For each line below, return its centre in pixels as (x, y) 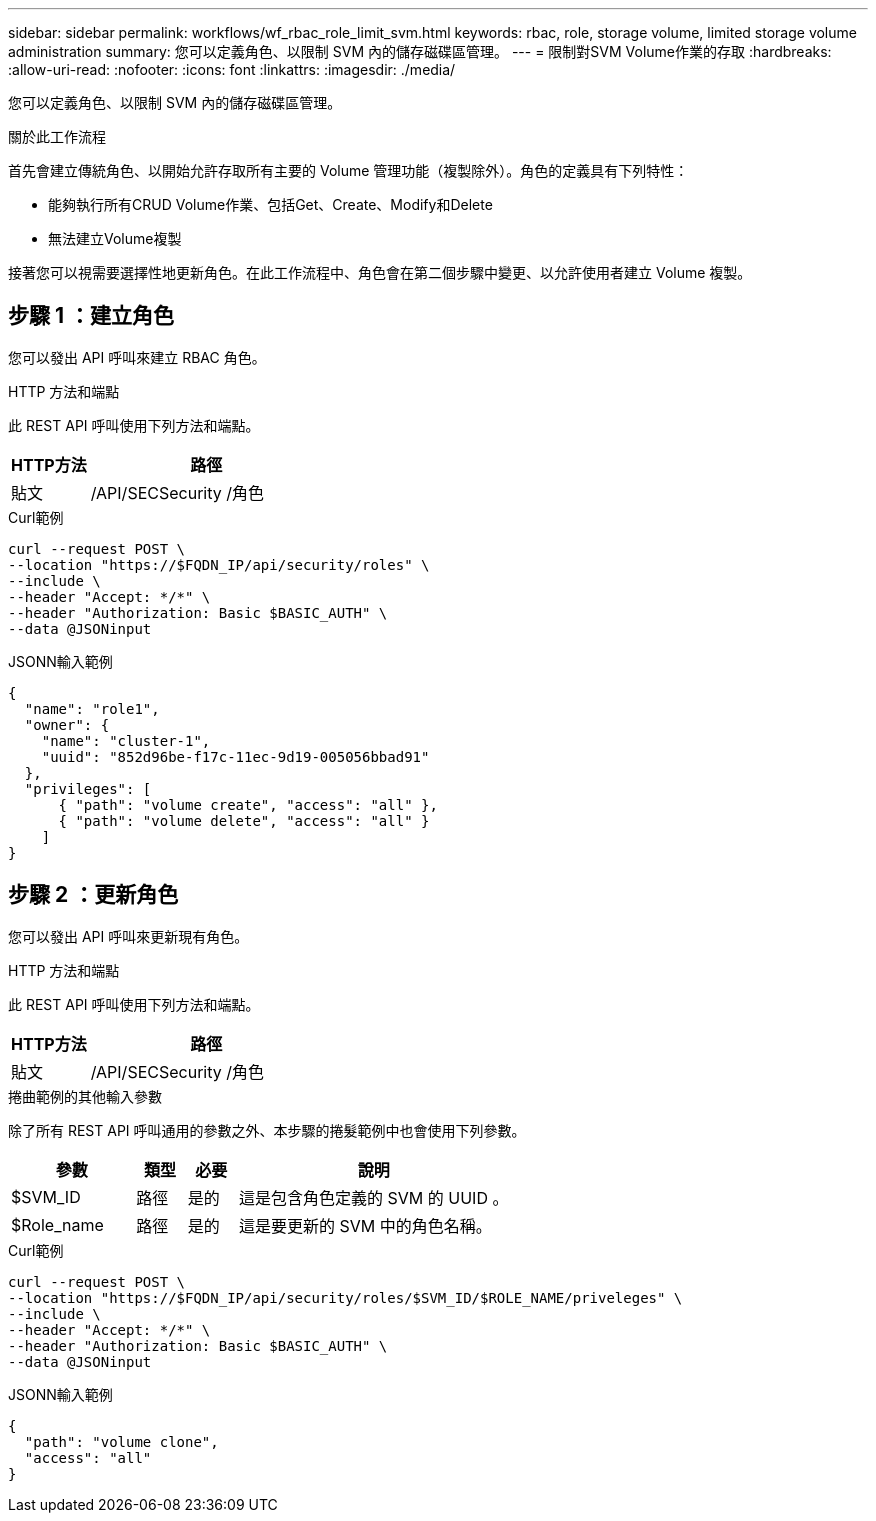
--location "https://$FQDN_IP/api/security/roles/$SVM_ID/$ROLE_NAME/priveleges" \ (345, 1297)
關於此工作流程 (57, 136)
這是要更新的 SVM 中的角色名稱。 (365, 1225)
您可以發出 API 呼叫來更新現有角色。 (128, 936)
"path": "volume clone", (121, 1441)
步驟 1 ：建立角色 (91, 316)
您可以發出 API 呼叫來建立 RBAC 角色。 (137, 357)
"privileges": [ (88, 788)
